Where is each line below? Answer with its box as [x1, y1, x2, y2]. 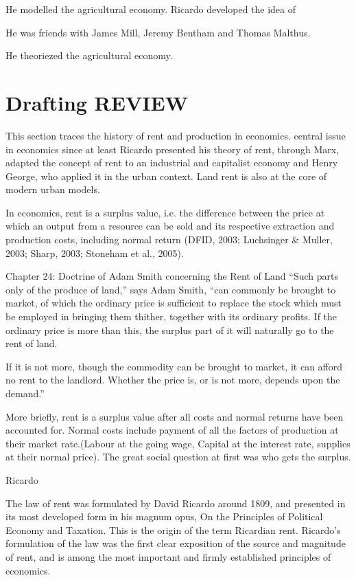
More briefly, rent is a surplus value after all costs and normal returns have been [5, 409, 344, 423]
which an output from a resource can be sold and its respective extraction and [5, 219, 335, 233]
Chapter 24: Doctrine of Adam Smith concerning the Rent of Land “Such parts [5, 269, 339, 283]
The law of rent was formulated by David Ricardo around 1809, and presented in [5, 495, 346, 510]
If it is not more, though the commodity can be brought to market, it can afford [5, 359, 343, 373]
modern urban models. [5, 182, 100, 197]
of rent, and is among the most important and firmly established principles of [5, 549, 331, 564]
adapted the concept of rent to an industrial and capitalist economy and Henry [5, 155, 338, 170]
